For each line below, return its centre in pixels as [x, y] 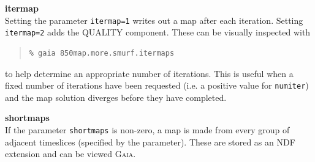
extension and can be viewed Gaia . [70, 154]
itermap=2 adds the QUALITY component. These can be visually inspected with [158, 32]
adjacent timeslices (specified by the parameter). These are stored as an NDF [150, 142]
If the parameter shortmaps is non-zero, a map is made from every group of [147, 129]
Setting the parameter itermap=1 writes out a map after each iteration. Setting [154, 20]
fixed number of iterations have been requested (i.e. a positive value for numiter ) [157, 85]
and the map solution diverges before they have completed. [116, 97]
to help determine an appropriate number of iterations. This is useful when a [149, 73]
